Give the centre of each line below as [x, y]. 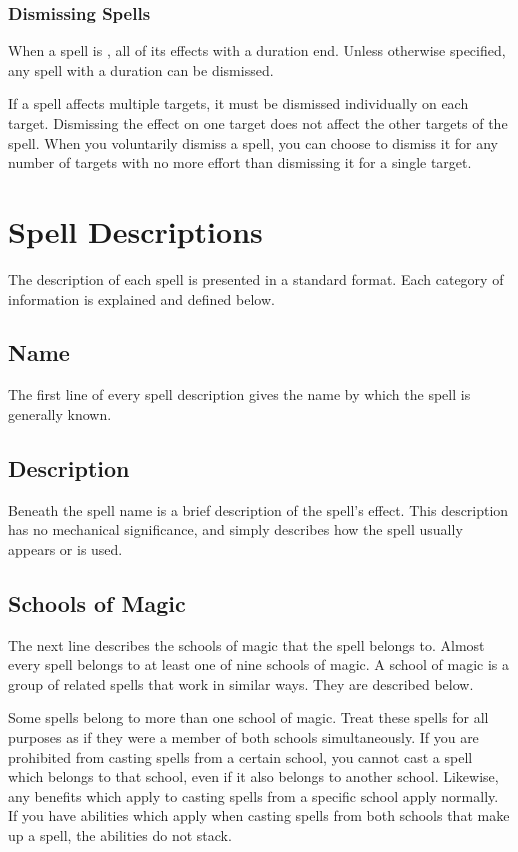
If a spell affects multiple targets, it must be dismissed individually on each [238, 103]
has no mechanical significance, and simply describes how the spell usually [235, 529]
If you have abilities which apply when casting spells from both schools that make [259, 815]
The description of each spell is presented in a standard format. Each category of [256, 278]
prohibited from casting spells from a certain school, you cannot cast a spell [240, 756]
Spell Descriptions [135, 230]
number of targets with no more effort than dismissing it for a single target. [240, 162]
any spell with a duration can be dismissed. [141, 69]
